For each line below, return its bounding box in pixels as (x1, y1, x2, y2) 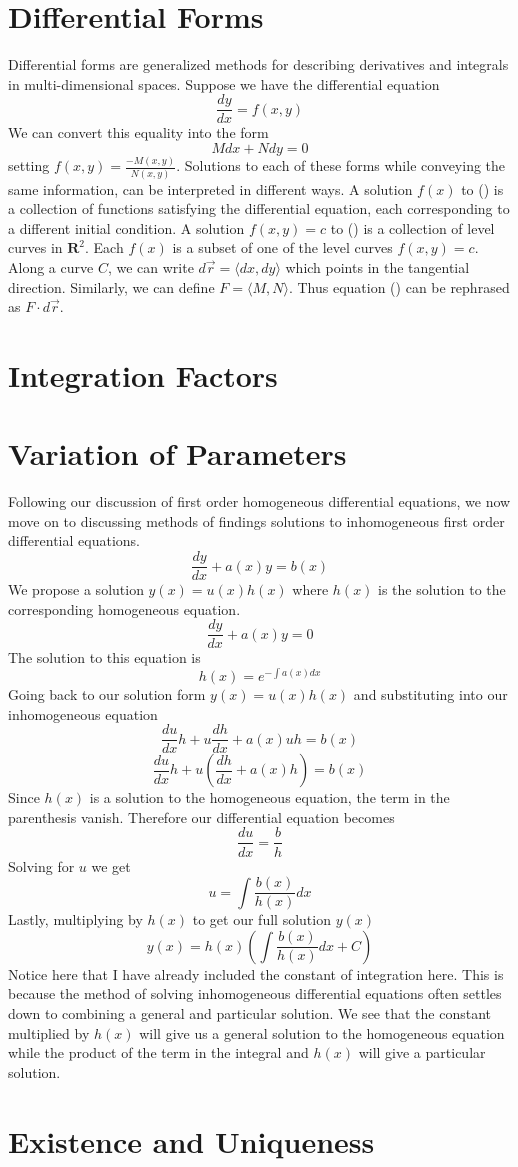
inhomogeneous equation (8, 703, 158, 724)
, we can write (107, 256, 194, 277)
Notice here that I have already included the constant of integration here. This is (8, 963, 504, 984)
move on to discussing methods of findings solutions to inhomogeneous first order (8, 510, 505, 531)
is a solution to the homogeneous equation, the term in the (89, 787, 450, 808)
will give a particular (358, 1042, 486, 1063)
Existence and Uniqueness (8, 1120, 375, 1161)
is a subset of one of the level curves (172, 237, 393, 258)
